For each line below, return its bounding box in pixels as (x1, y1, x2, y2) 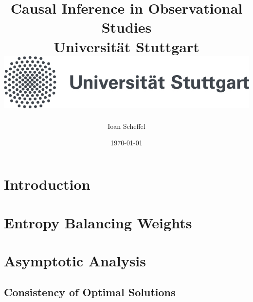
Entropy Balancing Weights (4, 212, 192, 232)
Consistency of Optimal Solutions (4, 284, 176, 299)
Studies (101, 17, 152, 37)
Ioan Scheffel (108, 121, 145, 131)
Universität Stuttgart (54, 36, 199, 56)
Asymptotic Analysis (4, 251, 146, 271)
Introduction (4, 174, 90, 194)
